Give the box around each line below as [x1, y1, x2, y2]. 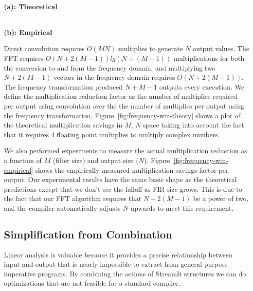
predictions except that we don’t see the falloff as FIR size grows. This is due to [4, 183, 242, 194]
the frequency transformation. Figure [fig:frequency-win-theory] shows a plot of [4, 110, 240, 120]
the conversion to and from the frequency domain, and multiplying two [4, 62, 216, 73]
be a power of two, [193, 193, 249, 203]
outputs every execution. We [159, 81, 244, 91]
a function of [4, 155, 42, 165]
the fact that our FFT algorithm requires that [4, 193, 142, 203]
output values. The [193, 43, 249, 54]
